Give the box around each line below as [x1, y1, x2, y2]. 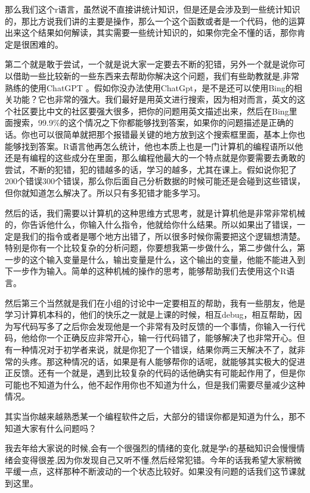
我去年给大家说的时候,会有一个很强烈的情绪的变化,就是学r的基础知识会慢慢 [5, 442, 297, 454]
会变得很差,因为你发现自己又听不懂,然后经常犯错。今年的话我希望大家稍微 [13, 453, 302, 466]
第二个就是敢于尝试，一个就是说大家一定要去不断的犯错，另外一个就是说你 [5, 58, 297, 70]
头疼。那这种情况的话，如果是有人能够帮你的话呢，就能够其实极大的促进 [21, 355, 305, 367]
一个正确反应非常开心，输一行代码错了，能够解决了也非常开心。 [46, 331, 297, 344]
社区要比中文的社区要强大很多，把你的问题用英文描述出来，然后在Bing [13, 104, 289, 117]
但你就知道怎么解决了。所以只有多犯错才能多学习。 [5, 186, 205, 199]
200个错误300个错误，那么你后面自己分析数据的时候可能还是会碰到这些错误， [5, 175, 305, 187]
